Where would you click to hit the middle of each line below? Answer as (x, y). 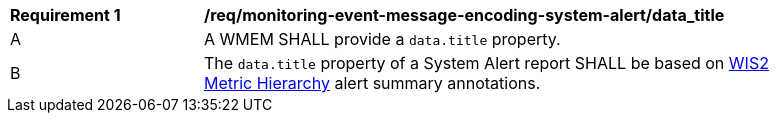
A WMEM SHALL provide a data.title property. (382, 39)
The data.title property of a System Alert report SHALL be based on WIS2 (486, 63)
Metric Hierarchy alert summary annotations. (372, 83)
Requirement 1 (65, 15)
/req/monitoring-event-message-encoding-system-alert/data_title (464, 15)
